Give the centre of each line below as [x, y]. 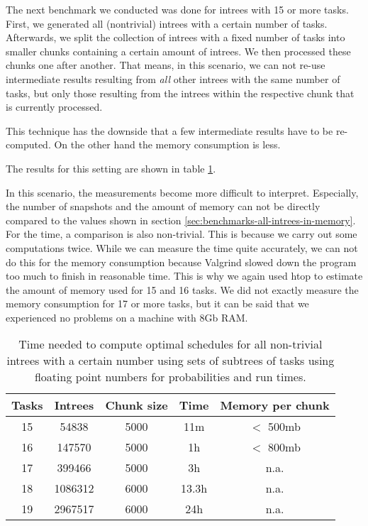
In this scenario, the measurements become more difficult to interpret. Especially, [182, 192]
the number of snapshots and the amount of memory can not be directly [163, 206]
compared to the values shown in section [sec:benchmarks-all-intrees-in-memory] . [181, 220]
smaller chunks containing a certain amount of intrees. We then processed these [178, 51]
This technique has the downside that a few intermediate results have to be [169, 130]
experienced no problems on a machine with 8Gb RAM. [127, 317]
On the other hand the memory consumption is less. [167, 144]
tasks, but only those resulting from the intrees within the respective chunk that [180, 93]
